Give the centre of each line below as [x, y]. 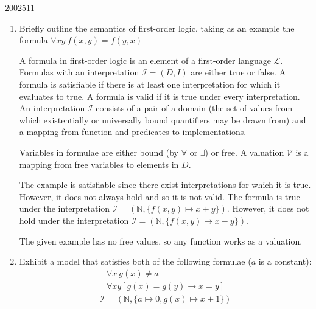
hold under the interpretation [74, 220]
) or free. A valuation [244, 152]
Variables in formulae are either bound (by [99, 152]
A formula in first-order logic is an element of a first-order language [145, 60]
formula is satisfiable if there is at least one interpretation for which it [150, 84]
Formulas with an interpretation [79, 72]
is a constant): [285, 261]
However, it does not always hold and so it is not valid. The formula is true [160, 196]
